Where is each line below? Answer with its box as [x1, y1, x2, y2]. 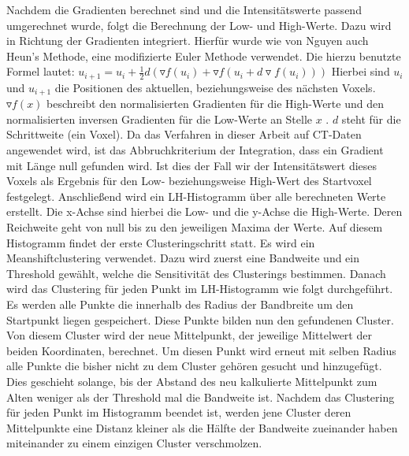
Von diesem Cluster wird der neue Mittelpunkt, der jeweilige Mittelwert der [6, 327, 372, 343]
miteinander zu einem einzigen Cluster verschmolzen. [6, 435, 262, 451]
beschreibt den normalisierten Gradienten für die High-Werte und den [46, 95, 384, 112]
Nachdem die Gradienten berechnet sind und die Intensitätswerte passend [6, 2, 362, 17]
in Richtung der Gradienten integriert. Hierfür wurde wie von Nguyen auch [6, 32, 369, 49]
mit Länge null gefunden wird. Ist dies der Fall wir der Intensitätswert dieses [6, 157, 377, 173]
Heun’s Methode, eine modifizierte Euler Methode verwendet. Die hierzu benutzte [6, 47, 401, 64]
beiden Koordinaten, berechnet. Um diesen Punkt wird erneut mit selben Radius [6, 342, 396, 358]
